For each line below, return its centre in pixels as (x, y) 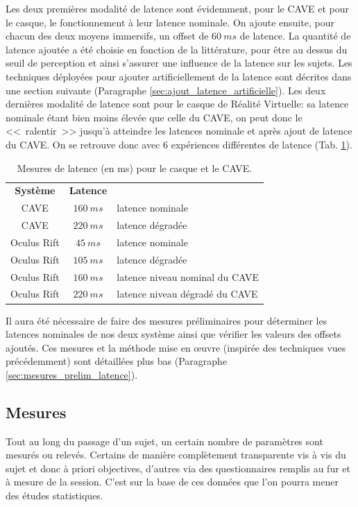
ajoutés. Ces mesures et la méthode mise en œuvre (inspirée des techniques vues (176, 347)
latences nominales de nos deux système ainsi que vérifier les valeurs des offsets (173, 334)
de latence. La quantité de (295, 36)
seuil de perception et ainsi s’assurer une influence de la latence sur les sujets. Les (179, 63)
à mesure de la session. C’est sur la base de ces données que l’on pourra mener (172, 482)
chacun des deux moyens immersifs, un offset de (107, 36)
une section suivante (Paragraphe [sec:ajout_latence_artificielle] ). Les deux (166, 90)
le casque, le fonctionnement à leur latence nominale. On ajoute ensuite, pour (170, 22)
